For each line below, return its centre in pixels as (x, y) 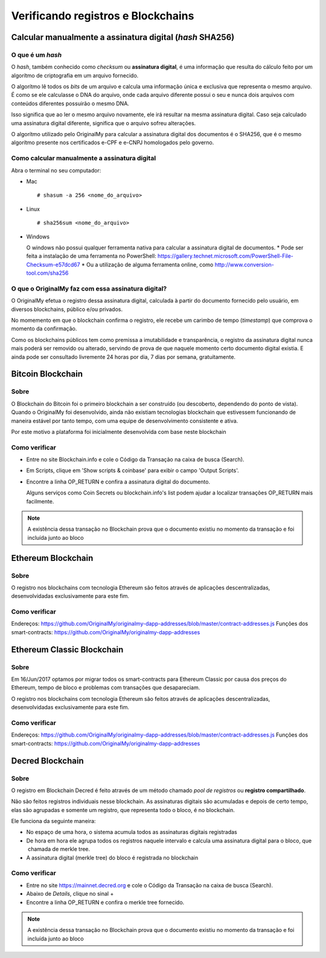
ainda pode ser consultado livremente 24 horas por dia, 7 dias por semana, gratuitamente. (123, 356)
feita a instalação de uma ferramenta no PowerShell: (91, 256)
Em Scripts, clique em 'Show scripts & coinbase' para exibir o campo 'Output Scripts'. (133, 471)
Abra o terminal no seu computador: (56, 170)
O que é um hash (37, 54)
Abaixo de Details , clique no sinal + (70, 894)
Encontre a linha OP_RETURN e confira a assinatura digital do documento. (118, 482)
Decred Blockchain (47, 760)
